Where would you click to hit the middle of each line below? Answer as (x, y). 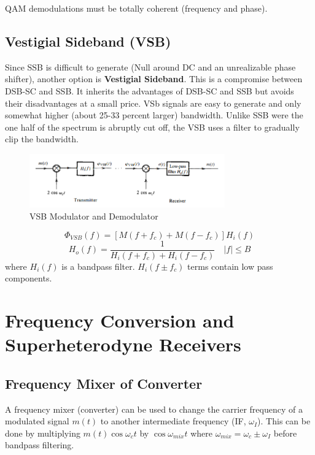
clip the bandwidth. (42, 139)
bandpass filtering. (40, 445)
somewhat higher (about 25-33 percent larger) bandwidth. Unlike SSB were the (154, 115)
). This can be (284, 421)
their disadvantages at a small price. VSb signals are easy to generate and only (153, 103)
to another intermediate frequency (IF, (173, 421)
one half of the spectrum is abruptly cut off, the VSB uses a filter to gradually (152, 127)
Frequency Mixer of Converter (104, 383)
